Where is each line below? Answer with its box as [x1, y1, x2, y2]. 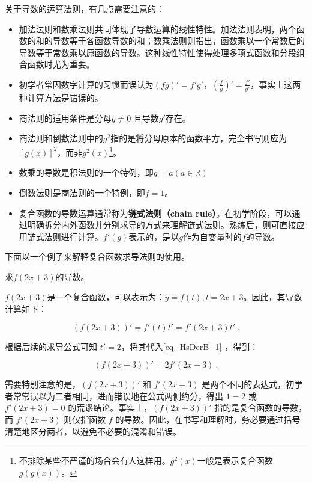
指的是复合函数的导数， [214, 401, 307, 414]
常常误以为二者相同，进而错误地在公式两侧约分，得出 [13, 389, 223, 402]
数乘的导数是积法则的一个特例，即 [19, 166, 154, 179]
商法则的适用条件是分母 [19, 111, 112, 124]
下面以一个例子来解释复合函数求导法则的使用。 [5, 250, 190, 263]
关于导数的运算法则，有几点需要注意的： [5, 2, 164, 14]
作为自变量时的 [182, 230, 242, 242]
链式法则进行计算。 [27, 230, 103, 242]
